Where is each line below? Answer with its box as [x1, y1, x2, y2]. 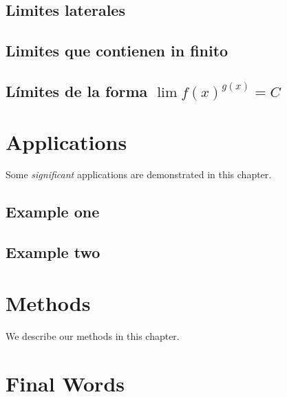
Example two [6, 242, 100, 263]
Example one [6, 201, 100, 222]
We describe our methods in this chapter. [6, 328, 180, 343]
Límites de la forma [6, 80, 148, 101]
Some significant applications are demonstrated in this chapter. [6, 167, 272, 182]
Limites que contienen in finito [6, 40, 228, 61]
